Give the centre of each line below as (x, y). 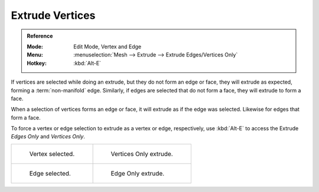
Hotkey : (37, 63)
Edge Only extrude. (138, 173)
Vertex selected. (52, 154)
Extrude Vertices (53, 15)
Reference (40, 36)
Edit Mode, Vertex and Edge (108, 47)
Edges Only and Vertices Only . (48, 137)
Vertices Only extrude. (142, 154)
